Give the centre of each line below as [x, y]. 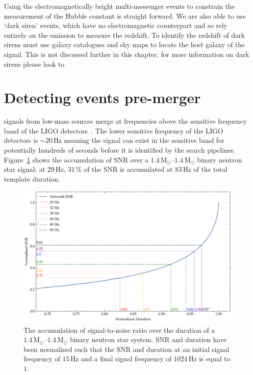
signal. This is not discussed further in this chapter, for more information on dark [126, 54]
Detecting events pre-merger [102, 97]
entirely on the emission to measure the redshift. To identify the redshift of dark [125, 35]
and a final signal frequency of [126, 359]
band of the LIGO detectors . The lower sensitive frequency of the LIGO [114, 130]
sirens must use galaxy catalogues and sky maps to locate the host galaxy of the [124, 44]
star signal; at [25, 169]
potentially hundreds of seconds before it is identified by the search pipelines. [120, 150]
